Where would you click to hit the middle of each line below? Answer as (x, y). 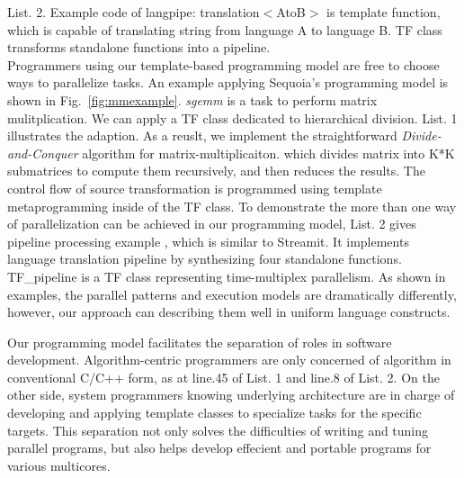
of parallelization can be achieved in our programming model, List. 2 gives (212, 224)
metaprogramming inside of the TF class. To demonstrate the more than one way (232, 206)
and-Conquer (43, 153)
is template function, (384, 12)
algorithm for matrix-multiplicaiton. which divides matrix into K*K (268, 153)
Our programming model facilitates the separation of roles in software (200, 342)
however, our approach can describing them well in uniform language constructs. (229, 312)
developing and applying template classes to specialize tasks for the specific (214, 413)
